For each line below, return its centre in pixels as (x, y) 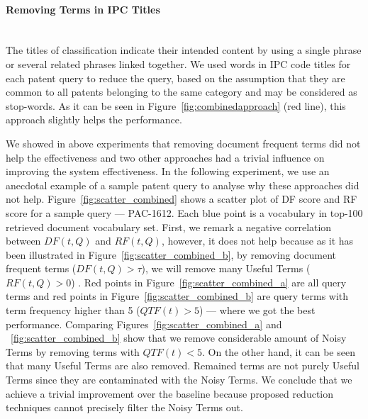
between (23, 241)
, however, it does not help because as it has (257, 241)
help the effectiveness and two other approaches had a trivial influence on (165, 157)
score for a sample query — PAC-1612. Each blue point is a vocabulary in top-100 (184, 212)
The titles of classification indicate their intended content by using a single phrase (184, 50)
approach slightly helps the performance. (94, 119)
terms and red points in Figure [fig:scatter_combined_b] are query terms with (177, 296)
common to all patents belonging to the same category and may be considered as (182, 92)
